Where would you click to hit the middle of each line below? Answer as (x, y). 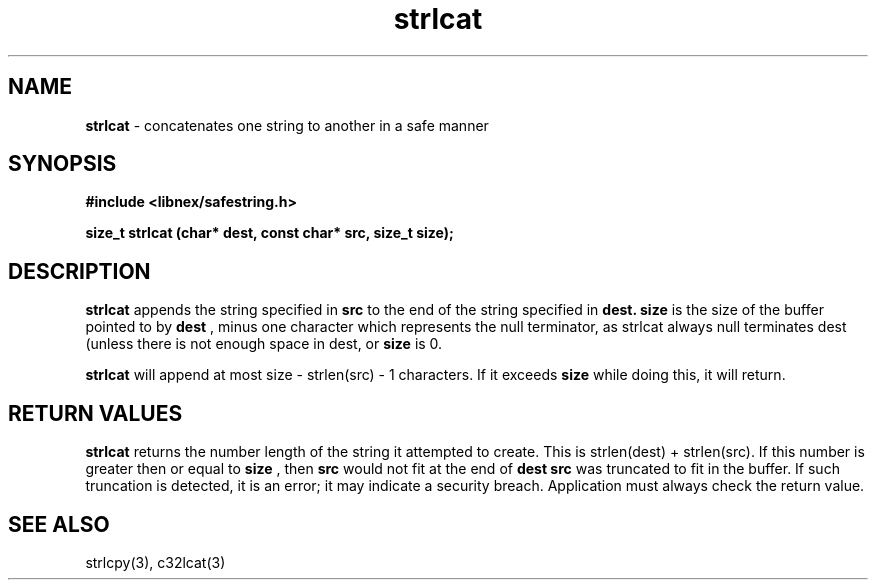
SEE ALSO (59, 524)
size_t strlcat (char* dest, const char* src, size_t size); (269, 233)
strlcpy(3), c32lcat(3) (155, 562)
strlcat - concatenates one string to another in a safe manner (287, 125)
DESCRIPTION (79, 271)
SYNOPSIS (62, 164)
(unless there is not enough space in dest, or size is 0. (264, 344)
